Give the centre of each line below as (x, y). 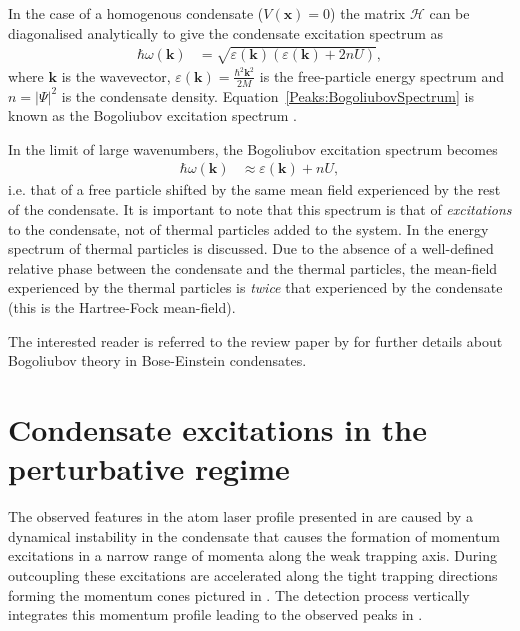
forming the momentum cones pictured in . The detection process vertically (239, 594)
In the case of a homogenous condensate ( (136, 13)
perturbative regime (149, 468)
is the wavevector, (116, 75)
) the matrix (368, 13)
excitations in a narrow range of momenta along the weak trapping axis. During (253, 555)
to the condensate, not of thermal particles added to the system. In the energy (248, 228)
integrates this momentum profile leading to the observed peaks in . (215, 614)
